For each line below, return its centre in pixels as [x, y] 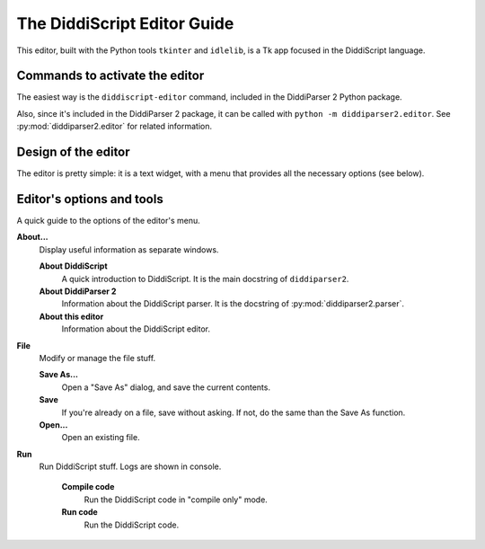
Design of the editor [73, 152]
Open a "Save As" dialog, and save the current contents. [166, 387]
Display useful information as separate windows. [129, 249]
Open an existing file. [101, 438]
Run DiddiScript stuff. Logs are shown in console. [130, 466]
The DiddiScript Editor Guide [125, 23]
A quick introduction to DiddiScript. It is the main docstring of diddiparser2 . [205, 279]
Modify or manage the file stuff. [97, 358]
